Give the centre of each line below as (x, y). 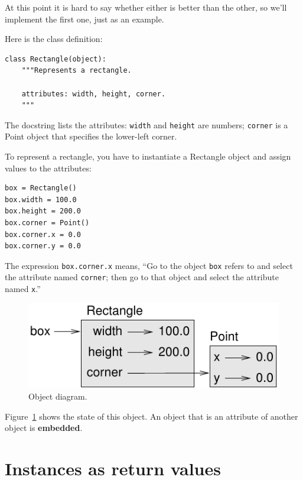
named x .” (23, 289)
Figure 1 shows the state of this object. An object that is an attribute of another (151, 416)
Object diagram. (58, 396)
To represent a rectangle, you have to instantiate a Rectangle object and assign (148, 156)
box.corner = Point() (47, 223)
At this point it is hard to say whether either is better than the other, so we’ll (146, 7)
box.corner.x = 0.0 (43, 234)
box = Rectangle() (41, 188)
